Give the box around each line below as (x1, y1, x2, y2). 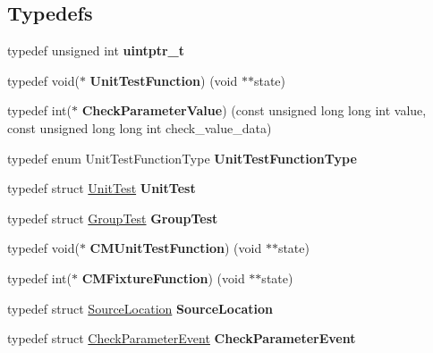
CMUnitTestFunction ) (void (89, 239, 262, 257)
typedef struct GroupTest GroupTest (7, 208, 218, 227)
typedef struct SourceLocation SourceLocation (7, 298, 273, 317)
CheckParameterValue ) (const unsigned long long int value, (81, 101, 427, 120)
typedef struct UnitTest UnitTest (7, 179, 196, 198)
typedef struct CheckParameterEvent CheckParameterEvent (7, 329, 356, 348)
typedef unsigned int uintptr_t (7, 41, 185, 60)
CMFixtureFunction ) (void (81, 268, 245, 287)
